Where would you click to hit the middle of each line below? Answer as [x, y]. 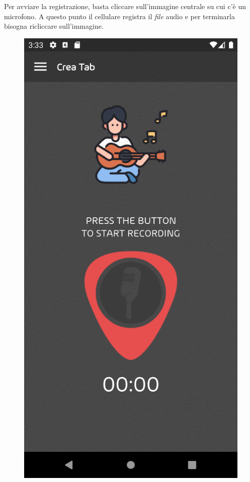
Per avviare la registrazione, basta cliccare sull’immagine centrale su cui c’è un [125, 6]
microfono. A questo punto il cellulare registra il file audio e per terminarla [119, 16]
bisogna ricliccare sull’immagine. [54, 26]
